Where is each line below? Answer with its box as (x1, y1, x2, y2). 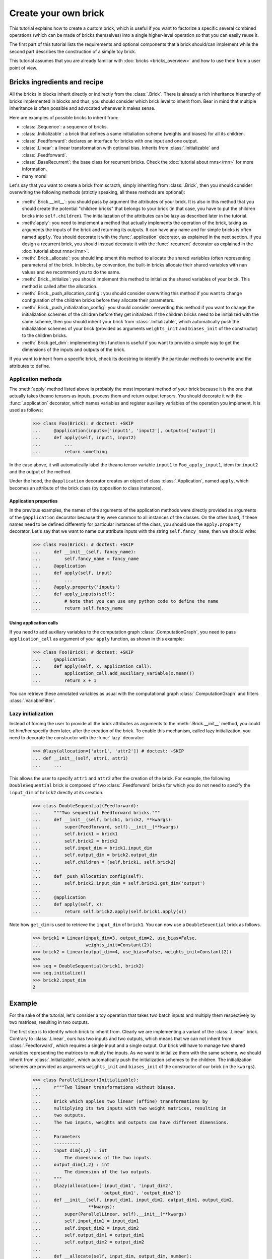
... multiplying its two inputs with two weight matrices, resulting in (32, 1105, 227, 1111)
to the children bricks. (22, 332, 67, 338)
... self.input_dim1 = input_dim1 (32, 1218, 139, 1224)
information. (22, 166, 47, 172)
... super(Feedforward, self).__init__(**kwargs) (32, 824, 179, 829)
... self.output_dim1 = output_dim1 (32, 1232, 145, 1238)
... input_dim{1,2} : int (32, 1148, 107, 1153)
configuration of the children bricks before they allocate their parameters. (22, 297, 175, 303)
